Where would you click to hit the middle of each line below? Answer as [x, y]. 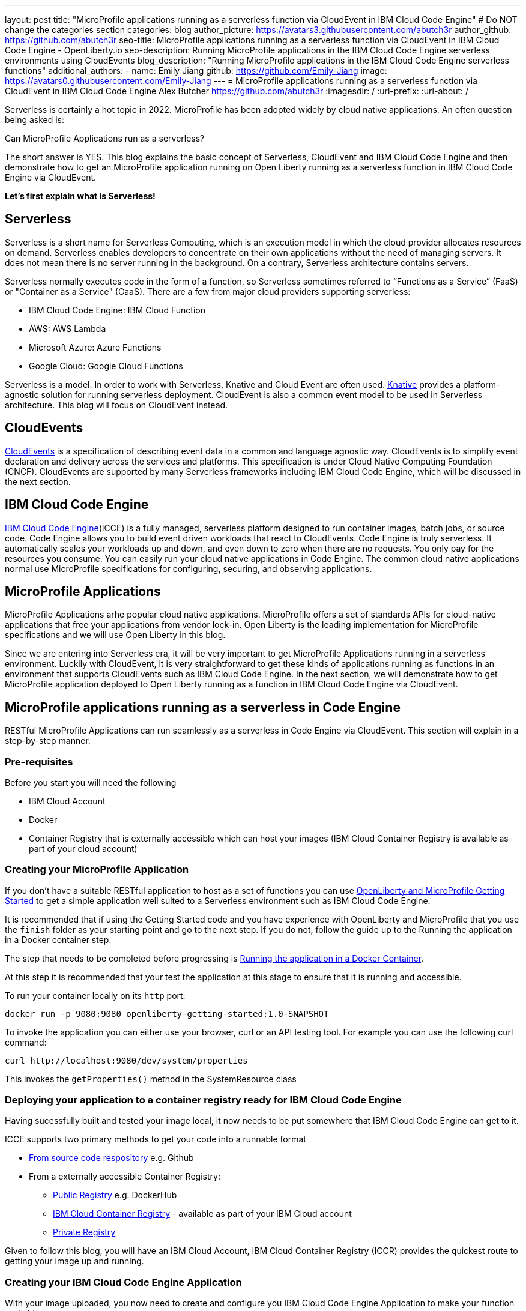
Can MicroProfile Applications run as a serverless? [105, 138]
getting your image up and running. [74, 1261]
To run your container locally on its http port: [95, 995]
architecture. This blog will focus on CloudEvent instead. [116, 405]
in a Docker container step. [58, 939]
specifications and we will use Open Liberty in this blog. [115, 635]
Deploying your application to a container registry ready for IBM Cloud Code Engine [203, 1100]
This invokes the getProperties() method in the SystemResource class [151, 1079]
